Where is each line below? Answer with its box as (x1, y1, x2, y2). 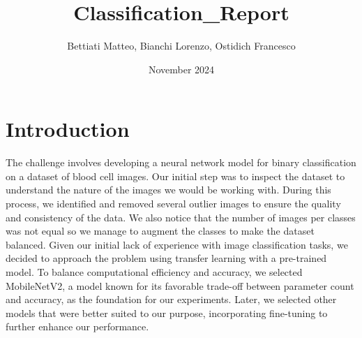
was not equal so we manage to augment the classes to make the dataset (6, 223, 315, 238)
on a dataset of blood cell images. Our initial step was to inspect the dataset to (6, 168, 345, 183)
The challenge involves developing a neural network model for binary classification (6, 155, 356, 170)
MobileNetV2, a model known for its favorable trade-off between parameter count (6, 278, 354, 293)
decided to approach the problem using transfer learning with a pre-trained (6, 251, 327, 265)
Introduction (6, 115, 130, 143)
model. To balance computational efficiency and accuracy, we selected (6, 265, 303, 279)
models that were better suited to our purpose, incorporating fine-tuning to (6, 305, 328, 320)
